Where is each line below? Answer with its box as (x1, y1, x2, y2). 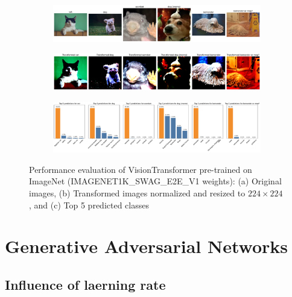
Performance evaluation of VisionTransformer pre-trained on (29, 163, 252, 175)
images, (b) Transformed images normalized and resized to (29, 186, 246, 199)
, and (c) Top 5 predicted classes (29, 198, 149, 211)
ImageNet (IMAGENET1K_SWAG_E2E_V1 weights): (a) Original (29, 175, 282, 187)
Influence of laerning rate (5, 275, 166, 293)
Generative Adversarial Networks (5, 234, 288, 258)
